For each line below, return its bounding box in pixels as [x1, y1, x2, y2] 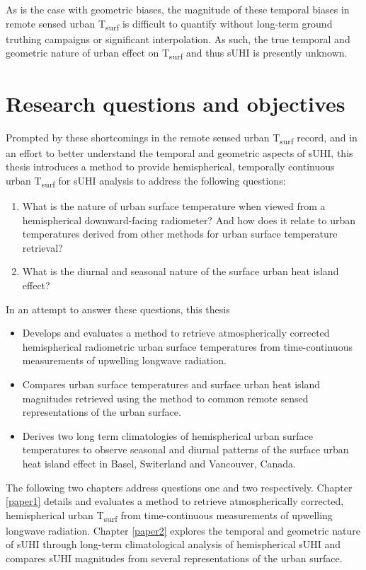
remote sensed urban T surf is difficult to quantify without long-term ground [6, 16, 333, 33]
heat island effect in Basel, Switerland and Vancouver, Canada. [22, 455, 297, 470]
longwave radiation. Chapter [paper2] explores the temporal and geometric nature [6, 523, 360, 537]
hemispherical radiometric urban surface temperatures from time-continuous [22, 339, 353, 354]
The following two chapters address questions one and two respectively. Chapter [6, 479, 353, 494]
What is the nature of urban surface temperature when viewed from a [22, 199, 326, 213]
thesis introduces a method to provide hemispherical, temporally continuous [6, 159, 335, 174]
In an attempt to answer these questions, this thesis [6, 301, 230, 316]
